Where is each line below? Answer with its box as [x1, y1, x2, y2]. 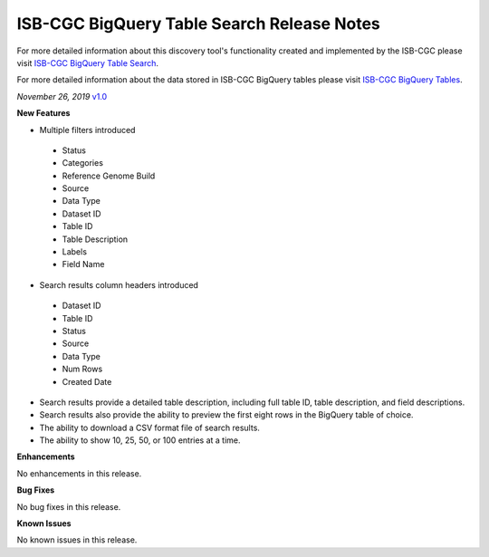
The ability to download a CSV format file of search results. [39, 422, 260, 433]
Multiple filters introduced [39, 124, 136, 135]
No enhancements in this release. [16, 467, 142, 479]
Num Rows [62, 363, 103, 375]
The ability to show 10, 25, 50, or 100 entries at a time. [39, 435, 241, 446]
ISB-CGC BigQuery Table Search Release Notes [16, 14, 380, 34]
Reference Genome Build [62, 170, 156, 181]
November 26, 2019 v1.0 [16, 91, 108, 101]
